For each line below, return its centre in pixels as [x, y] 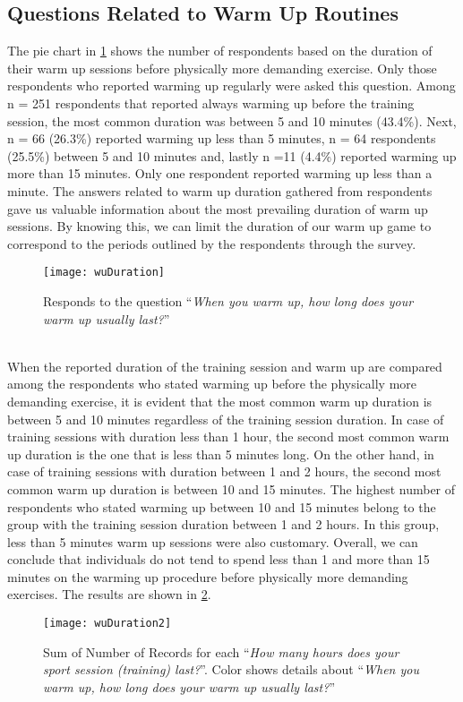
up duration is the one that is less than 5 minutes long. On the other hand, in [221, 454]
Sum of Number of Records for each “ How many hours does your [221, 651]
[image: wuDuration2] [107, 624]
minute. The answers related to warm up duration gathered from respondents [220, 190]
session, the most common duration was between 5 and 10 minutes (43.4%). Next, [232, 120]
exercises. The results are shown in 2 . [109, 594]
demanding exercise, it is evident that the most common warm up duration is [220, 401]
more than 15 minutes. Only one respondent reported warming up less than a [220, 173]
